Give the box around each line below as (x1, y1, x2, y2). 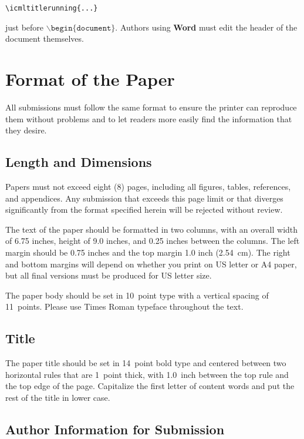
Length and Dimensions (5, 153, 152, 171)
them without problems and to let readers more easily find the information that (5, 112, 292, 125)
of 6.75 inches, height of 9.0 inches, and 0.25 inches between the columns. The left (5, 234, 300, 247)
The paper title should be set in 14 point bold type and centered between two (5, 357, 286, 369)
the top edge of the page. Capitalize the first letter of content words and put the (5, 380, 295, 392)
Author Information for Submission (5, 420, 225, 438)
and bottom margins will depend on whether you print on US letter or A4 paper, (5, 257, 297, 270)
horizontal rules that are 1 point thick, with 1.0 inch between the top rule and (5, 368, 289, 380)
